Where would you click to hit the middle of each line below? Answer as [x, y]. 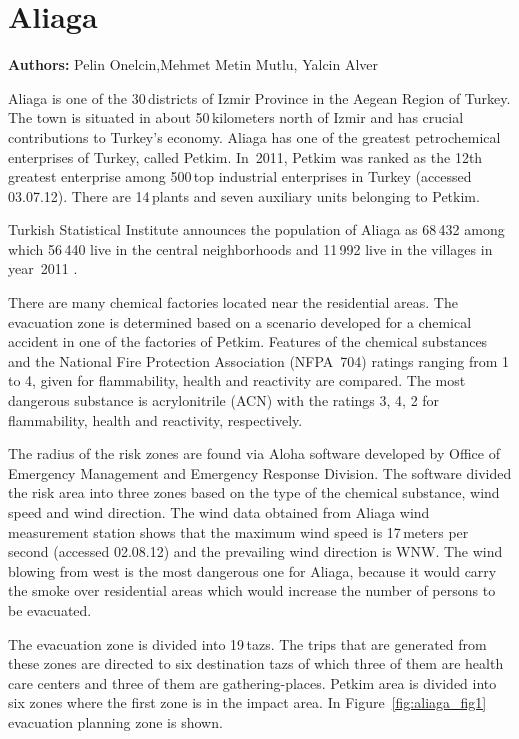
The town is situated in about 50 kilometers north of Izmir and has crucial [236, 117]
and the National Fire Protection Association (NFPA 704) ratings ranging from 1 [258, 360]
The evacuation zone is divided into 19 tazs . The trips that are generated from [247, 643]
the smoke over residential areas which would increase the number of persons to [252, 590]
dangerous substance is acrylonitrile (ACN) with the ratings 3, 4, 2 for [224, 400]
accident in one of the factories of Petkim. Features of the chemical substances [248, 341]
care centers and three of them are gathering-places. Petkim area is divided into [252, 682]
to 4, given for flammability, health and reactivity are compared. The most [237, 380]
